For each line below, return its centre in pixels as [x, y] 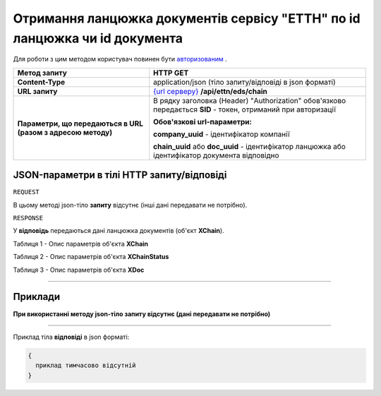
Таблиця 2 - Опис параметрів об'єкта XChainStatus [91, 257]
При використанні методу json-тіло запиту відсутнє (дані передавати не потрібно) [142, 313]
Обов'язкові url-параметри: [202, 121]
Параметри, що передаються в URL [80, 124]
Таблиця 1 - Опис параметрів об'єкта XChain [80, 244]
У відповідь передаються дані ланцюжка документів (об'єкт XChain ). [119, 231]
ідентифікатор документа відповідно [216, 155]
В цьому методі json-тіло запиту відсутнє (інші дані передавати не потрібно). [130, 205]
